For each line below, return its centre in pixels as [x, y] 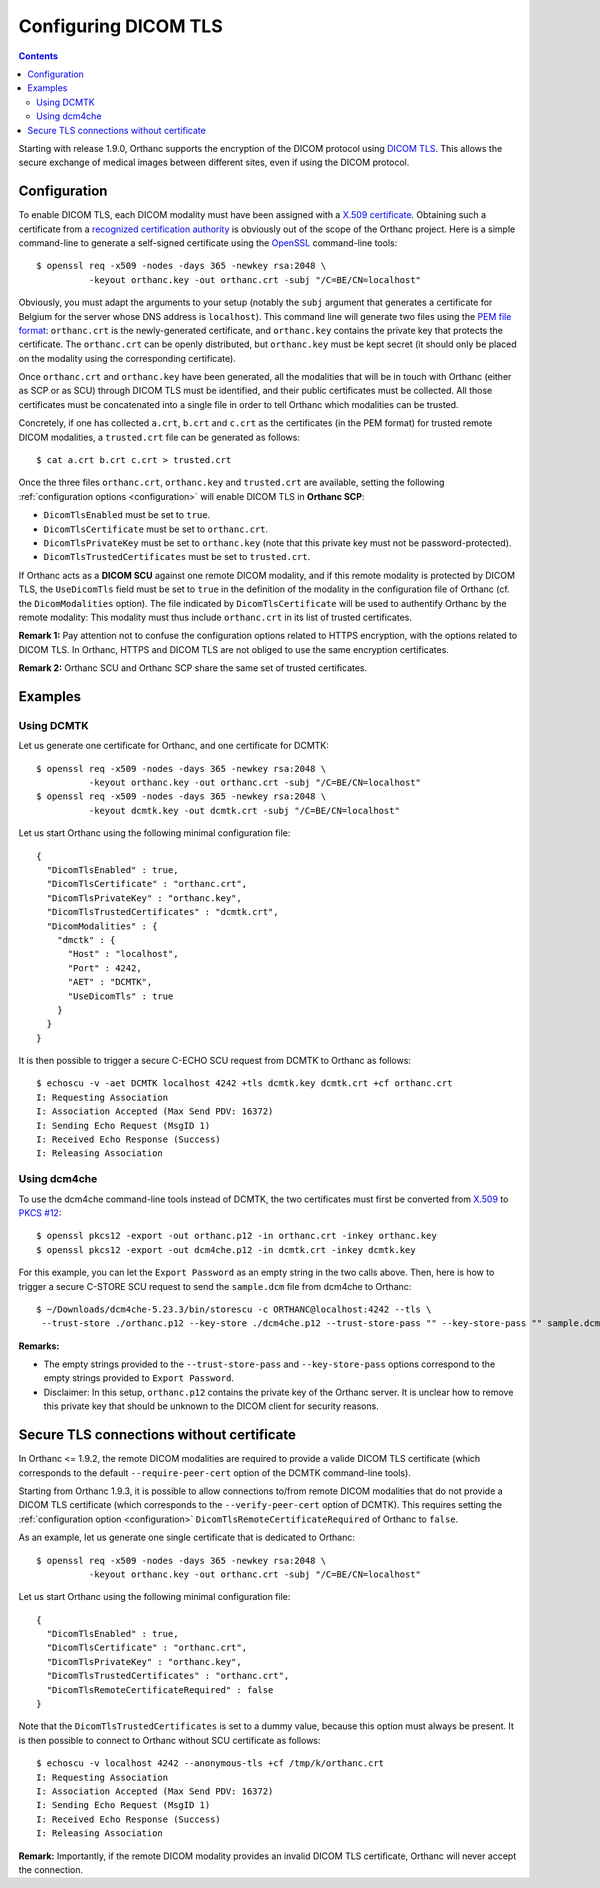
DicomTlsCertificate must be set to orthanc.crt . [156, 529]
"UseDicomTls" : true [120, 996]
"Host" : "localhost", [123, 954]
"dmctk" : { [86, 939]
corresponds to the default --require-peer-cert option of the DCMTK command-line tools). [215, 1472]
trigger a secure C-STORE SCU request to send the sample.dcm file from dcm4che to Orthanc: [215, 1286]
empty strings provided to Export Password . [139, 1378]
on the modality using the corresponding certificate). [127, 358]
